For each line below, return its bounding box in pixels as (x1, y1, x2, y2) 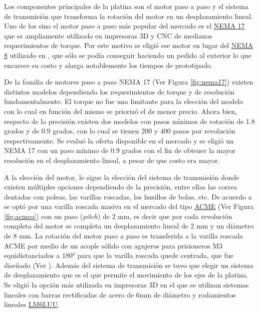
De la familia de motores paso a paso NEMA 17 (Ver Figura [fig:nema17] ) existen (4, 76, 254, 87)
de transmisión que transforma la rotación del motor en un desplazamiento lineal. (4, 10, 253, 21)
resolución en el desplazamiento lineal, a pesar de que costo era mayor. (4, 154, 220, 165)
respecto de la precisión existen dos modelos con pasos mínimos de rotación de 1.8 (4, 115, 255, 126)
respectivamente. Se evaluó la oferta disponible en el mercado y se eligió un (4, 135, 234, 145)
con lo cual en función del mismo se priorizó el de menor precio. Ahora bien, (4, 105, 237, 116)
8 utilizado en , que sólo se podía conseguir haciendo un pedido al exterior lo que (4, 49, 252, 60)
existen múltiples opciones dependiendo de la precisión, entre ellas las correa (4, 181, 237, 192)
